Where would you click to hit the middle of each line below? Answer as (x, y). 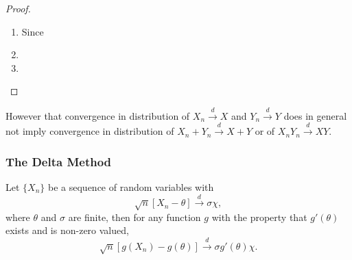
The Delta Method (59, 161)
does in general (315, 115)
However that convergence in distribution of (98, 115)
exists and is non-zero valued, (67, 230)
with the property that (259, 217)
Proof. (18, 8)
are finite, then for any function (134, 217)
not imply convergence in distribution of (90, 131)
